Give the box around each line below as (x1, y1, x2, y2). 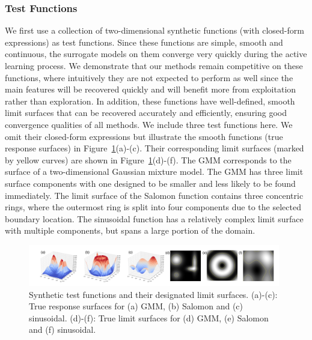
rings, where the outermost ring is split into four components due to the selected (5, 201, 301, 213)
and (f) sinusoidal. (29, 323, 96, 336)
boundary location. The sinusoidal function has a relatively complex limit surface (5, 212, 304, 225)
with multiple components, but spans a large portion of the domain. (5, 224, 255, 237)
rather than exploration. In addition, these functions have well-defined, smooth (5, 94, 295, 107)
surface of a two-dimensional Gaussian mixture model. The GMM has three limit (5, 165, 304, 178)
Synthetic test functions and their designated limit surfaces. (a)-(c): (29, 288, 278, 300)
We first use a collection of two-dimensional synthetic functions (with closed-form (5, 24, 304, 37)
